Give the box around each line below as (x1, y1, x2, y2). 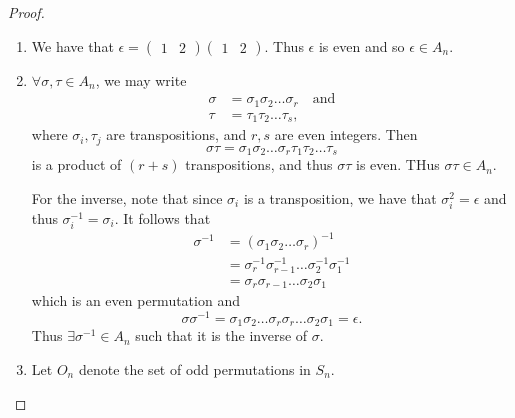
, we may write (95, 69, 187, 90)
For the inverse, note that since (31, 187, 223, 208)
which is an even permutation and (31, 290, 240, 311)
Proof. (8, 2, 45, 22)
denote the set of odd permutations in (78, 358, 311, 379)
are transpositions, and (106, 124, 247, 145)
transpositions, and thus (185, 154, 333, 175)
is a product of (31, 154, 122, 175)
